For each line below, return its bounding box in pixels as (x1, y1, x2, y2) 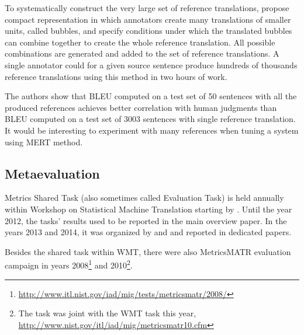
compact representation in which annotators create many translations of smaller (5, 13, 291, 25)
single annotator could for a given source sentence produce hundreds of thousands (5, 58, 298, 71)
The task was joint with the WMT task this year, (18, 307, 196, 319)
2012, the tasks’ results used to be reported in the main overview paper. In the (5, 214, 287, 226)
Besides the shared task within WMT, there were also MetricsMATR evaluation (5, 245, 291, 257)
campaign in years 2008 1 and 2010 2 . (5, 257, 133, 271)
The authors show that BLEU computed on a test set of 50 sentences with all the (5, 90, 297, 102)
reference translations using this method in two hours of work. (5, 70, 227, 82)
